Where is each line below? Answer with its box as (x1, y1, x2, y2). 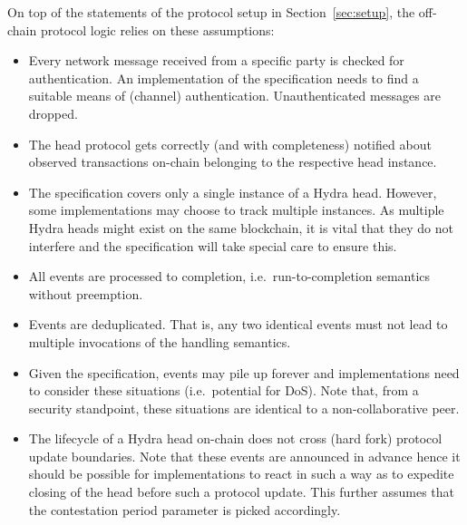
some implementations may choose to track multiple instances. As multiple (28, 200, 444, 219)
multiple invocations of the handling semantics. (28, 332, 291, 351)
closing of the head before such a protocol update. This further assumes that (28, 482, 455, 501)
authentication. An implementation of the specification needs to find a (28, 68, 419, 87)
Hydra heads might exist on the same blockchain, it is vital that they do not (28, 218, 453, 237)
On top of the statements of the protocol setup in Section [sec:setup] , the (7, 3, 415, 21)
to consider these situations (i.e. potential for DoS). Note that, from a (28, 381, 419, 400)
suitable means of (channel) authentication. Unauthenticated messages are (28, 86, 442, 105)
